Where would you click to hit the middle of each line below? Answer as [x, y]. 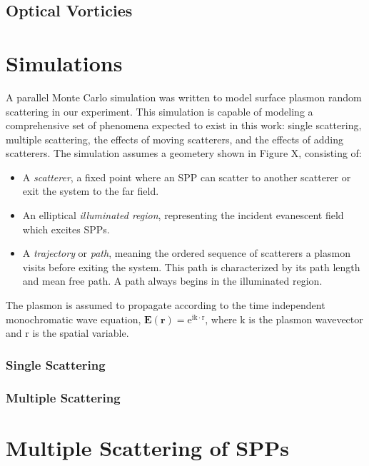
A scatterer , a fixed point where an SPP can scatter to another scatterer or [187, 177]
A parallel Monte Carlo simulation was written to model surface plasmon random [184, 97]
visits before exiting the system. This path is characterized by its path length [191, 267]
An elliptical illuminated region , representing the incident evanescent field [183, 215]
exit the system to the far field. [91, 191]
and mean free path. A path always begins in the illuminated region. [172, 281]
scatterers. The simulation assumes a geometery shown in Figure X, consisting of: [184, 153]
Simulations [64, 62]
